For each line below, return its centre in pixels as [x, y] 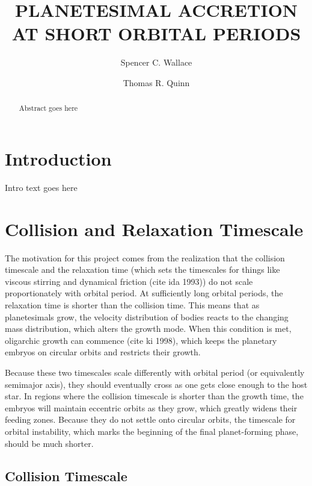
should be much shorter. [49, 443]
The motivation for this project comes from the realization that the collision [145, 257]
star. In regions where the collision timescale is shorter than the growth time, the [154, 396]
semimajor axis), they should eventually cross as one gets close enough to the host [156, 384]
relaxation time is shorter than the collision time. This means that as [132, 304]
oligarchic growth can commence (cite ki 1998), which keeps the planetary [141, 340]
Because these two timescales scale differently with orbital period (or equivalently [155, 372]
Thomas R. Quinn [156, 82]
